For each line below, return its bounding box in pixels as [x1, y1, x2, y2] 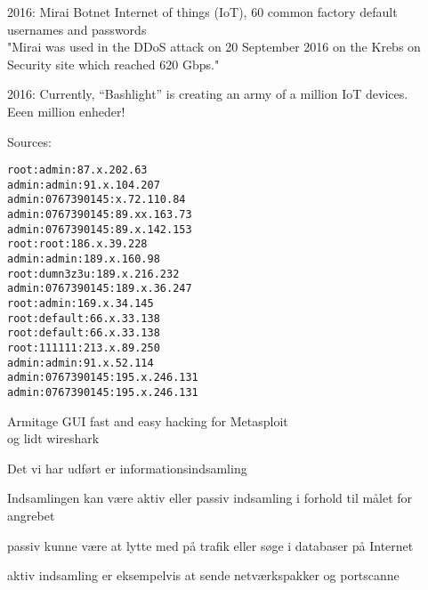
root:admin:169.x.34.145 [7, 297, 154, 311]
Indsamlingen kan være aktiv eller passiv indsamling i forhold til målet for [7, 489, 413, 507]
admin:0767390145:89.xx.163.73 [7, 208, 192, 222]
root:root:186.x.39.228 [7, 238, 148, 251]
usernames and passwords [7, 20, 147, 38]
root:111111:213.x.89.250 [7, 342, 160, 355]
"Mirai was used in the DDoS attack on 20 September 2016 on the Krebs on [7, 37, 421, 56]
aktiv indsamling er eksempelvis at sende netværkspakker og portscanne [7, 566, 400, 585]
